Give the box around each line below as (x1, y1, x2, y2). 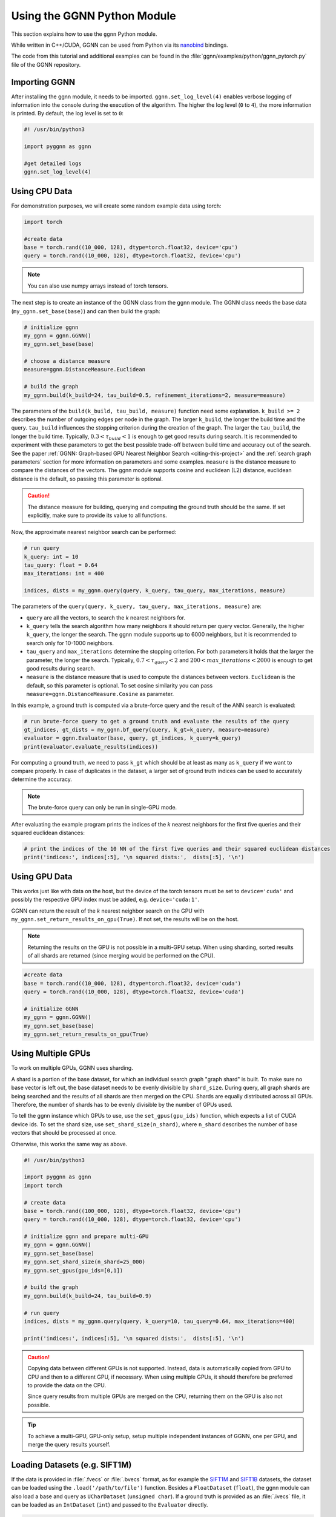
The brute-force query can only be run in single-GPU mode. (27, 804, 177, 811)
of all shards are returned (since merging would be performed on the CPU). (27, 952, 216, 959)
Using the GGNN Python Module (11, 9, 176, 22)
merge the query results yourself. (27, 1441, 111, 1448)
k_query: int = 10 (24, 553, 79, 560)
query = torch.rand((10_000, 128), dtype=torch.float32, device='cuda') (24, 988, 245, 995)
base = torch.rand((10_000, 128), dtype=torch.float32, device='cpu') (24, 244, 239, 251)
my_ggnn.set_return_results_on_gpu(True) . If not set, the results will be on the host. (11, 916, 239, 923)
